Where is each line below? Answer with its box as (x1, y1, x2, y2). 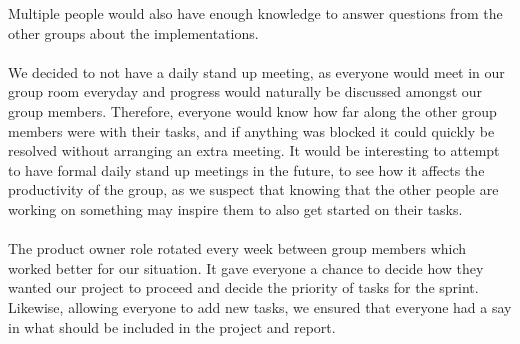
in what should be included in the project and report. (8, 316, 336, 337)
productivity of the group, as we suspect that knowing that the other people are (8, 179, 499, 200)
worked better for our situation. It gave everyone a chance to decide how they (8, 257, 484, 278)
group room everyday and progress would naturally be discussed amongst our (8, 81, 483, 102)
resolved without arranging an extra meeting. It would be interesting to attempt (8, 140, 500, 161)
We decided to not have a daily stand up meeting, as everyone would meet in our (8, 61, 505, 82)
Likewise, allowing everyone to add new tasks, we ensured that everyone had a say (8, 296, 512, 317)
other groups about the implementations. (8, 22, 259, 43)
